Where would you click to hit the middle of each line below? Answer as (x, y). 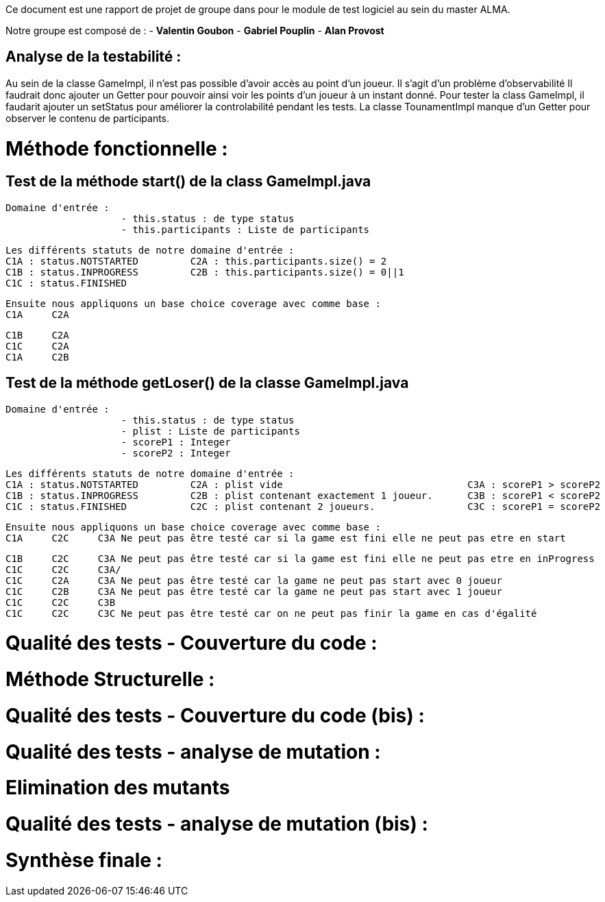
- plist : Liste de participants (210, 431)
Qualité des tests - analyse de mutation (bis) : (217, 824)
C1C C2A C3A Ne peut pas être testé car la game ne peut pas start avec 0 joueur (254, 580)
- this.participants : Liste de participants (245, 229)
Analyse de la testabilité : (94, 57)
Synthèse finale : (84, 860)
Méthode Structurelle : (110, 680)
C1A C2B (37, 357)
